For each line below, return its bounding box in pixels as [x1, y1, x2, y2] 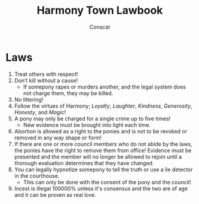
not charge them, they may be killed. [23, 89, 114, 96]
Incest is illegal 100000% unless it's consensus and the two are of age [14, 185, 188, 192]
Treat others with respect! [14, 70, 78, 78]
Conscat [89, 23, 111, 31]
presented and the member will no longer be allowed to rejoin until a [14, 153, 182, 160]
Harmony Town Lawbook [36, 4, 163, 17]
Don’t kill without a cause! [14, 77, 78, 84]
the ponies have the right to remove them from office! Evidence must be [14, 147, 192, 154]
